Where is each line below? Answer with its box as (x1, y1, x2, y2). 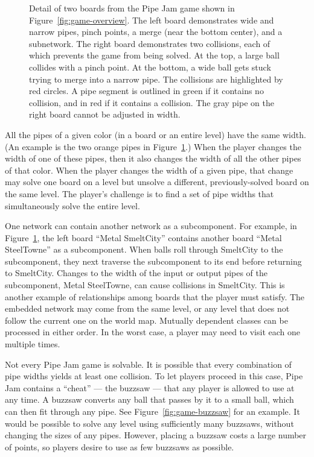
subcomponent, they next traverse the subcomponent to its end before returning (5, 254, 302, 267)
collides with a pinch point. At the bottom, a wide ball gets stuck (29, 60, 271, 73)
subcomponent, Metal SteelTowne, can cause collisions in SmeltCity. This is (5, 279, 285, 291)
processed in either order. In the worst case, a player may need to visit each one (5, 326, 300, 338)
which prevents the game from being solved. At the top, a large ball (29, 49, 280, 61)
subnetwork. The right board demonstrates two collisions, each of (29, 37, 271, 49)
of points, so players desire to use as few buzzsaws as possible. (5, 440, 234, 453)
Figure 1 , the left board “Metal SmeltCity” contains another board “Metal (5, 231, 282, 244)
